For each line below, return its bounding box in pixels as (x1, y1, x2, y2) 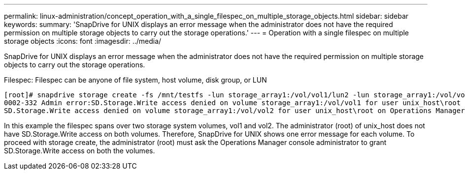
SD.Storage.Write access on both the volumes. (4, 146, 155, 155)
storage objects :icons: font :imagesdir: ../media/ (4, 37, 162, 45)
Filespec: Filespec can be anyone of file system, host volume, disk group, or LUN (4, 76, 267, 84)
